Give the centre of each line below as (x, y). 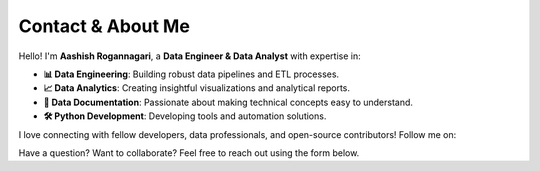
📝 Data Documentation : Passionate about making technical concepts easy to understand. (228, 102)
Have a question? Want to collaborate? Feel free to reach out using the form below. (189, 152)
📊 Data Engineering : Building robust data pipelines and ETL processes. (191, 74)
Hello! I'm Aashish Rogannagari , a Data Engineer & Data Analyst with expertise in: (189, 56)
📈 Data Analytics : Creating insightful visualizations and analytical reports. (196, 88)
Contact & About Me (104, 26)
